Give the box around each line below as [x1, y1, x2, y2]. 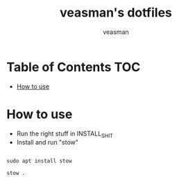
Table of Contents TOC [6, 59, 141, 75]
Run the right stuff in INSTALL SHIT [16, 129, 114, 139]
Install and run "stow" [16, 138, 79, 147]
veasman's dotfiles [59, 5, 173, 21]
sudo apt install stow [6, 158, 72, 165]
